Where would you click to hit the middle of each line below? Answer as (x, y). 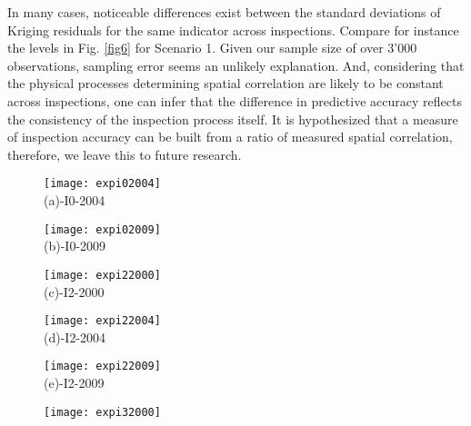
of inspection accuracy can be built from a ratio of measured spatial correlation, (230, 137)
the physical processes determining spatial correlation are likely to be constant (225, 83)
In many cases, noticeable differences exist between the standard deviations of (224, 12)
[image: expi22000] (102, 275)
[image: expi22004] (102, 321)
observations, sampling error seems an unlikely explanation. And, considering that (236, 65)
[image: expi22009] (102, 367)
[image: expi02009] (102, 229)
